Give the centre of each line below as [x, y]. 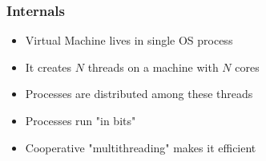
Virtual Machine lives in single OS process [129, 40]
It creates [48, 67]
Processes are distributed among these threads [139, 94]
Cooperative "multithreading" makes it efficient [141, 147]
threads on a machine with [153, 67]
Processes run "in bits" [81, 120]
